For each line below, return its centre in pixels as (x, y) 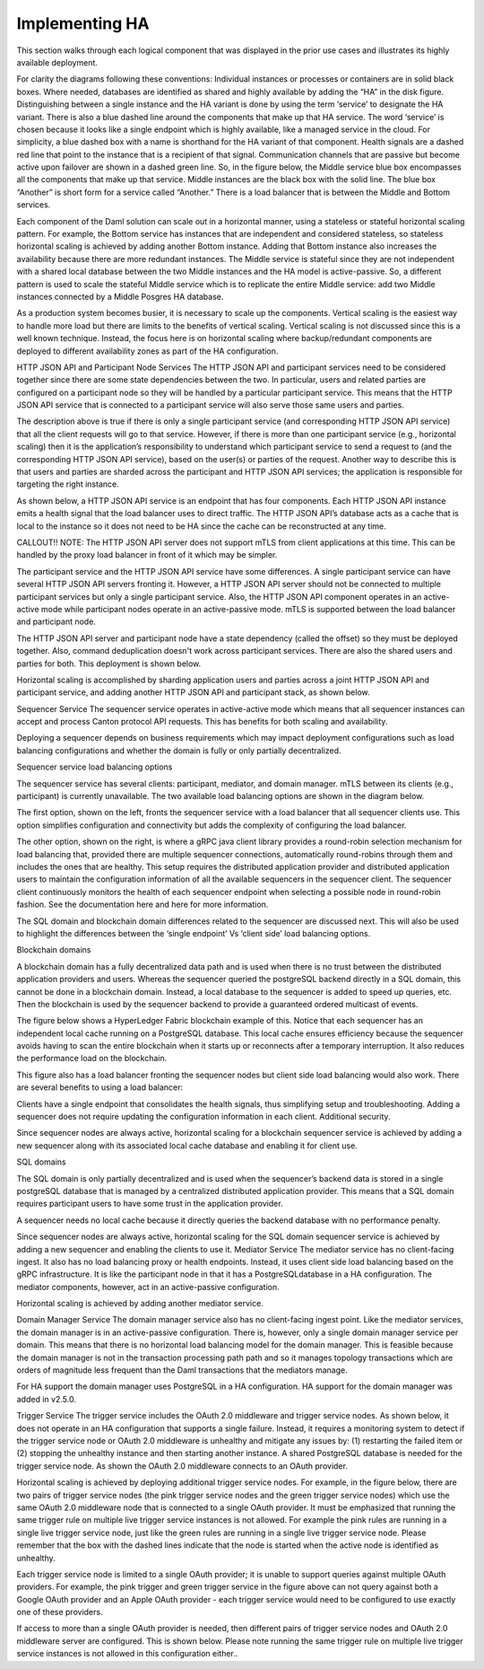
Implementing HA (83, 23)
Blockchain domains (54, 950)
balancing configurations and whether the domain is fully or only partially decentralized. (179, 751)
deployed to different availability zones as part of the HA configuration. (147, 351)
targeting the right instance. (68, 484)
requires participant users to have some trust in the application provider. (150, 1204)
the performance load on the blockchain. (92, 1058)
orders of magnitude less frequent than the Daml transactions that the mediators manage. (182, 1370)
